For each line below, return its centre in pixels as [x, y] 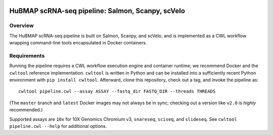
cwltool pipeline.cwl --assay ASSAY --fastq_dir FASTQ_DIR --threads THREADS [117, 91]
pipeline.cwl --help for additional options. [58, 126]
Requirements [27, 55]
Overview [21, 26]
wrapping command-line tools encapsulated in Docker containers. [78, 43]
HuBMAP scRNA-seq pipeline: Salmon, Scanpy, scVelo [97, 11]
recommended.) [26, 110]
